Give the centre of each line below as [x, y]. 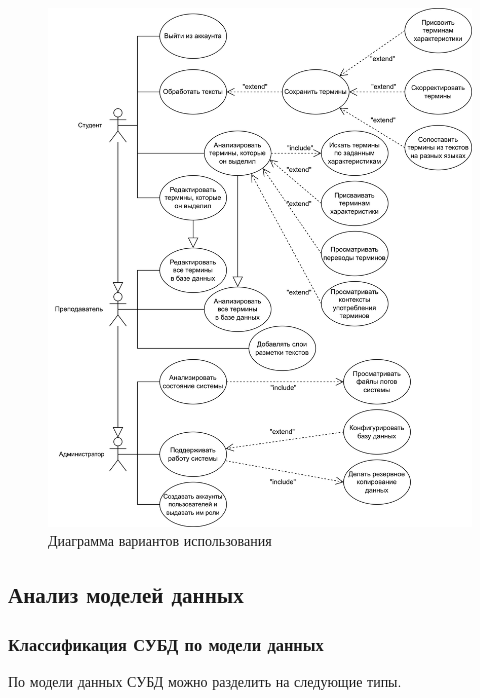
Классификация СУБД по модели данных [166, 643]
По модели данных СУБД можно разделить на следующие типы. [205, 680]
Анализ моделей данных [126, 594]
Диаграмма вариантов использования [160, 540]
